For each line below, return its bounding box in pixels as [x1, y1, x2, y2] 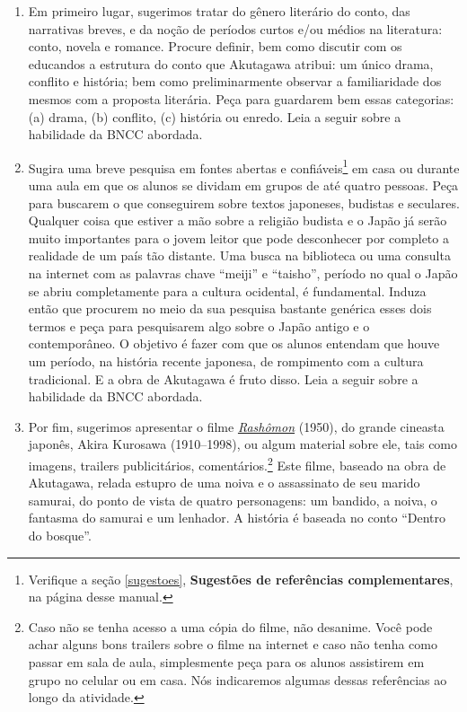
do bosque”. [28, 525, 92, 544]
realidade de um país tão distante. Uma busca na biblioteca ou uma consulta [28, 246, 451, 265]
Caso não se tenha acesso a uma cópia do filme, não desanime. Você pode [28, 617, 433, 636]
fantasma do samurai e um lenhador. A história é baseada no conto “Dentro [28, 508, 445, 527]
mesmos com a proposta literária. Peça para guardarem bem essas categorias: [28, 89, 454, 108]
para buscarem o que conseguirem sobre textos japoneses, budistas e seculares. [28, 193, 460, 212]
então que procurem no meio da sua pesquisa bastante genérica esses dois [28, 299, 432, 318]
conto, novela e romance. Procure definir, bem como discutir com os [28, 37, 402, 56]
